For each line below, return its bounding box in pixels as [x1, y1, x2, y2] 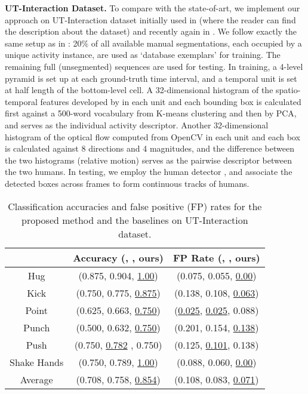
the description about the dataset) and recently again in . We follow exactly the [5, 25, 297, 38]
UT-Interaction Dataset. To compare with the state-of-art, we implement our [5, 2, 300, 14]
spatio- [276, 84, 301, 96]
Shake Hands [10, 355, 64, 369]
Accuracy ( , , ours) [73, 250, 164, 264]
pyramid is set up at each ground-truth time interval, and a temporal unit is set [5, 72, 297, 84]
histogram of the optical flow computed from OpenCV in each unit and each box [5, 130, 300, 143]
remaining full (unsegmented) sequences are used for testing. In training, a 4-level [5, 60, 303, 72]
